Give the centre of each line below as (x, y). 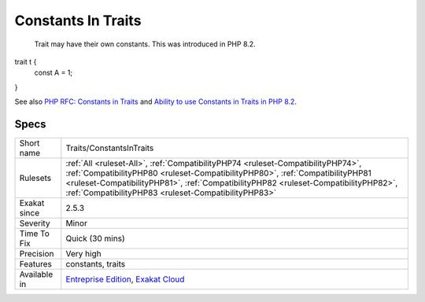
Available (36, 274)
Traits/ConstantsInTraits (110, 148)
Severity (35, 223)
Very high (83, 254)
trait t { (26, 61)
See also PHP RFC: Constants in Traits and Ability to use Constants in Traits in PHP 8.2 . (155, 101)
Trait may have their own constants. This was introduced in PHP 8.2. (145, 44)
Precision (37, 254)
